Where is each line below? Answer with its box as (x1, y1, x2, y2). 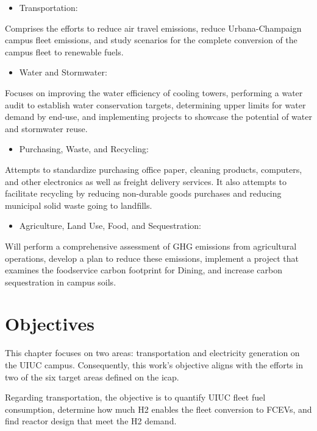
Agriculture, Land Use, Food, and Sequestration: (19, 219, 202, 232)
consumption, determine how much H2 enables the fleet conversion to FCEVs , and (5, 402, 312, 415)
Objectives (5, 311, 94, 336)
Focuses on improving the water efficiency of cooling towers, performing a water (5, 86, 303, 99)
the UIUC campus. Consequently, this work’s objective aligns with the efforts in (5, 359, 303, 371)
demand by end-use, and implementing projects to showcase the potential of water (5, 110, 312, 123)
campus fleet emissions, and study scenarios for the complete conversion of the (5, 33, 297, 46)
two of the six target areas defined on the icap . (5, 370, 179, 383)
